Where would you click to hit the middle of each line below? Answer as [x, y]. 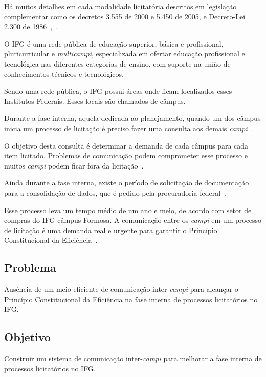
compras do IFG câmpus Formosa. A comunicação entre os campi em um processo [133, 220]
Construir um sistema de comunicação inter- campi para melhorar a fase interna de [133, 358]
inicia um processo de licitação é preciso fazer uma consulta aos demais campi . [129, 128]
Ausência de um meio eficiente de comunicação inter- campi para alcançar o [121, 289]
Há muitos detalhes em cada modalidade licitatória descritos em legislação [120, 6]
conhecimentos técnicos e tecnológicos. [64, 74]
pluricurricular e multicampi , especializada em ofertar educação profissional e [125, 54]
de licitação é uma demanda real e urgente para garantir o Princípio [111, 230]
